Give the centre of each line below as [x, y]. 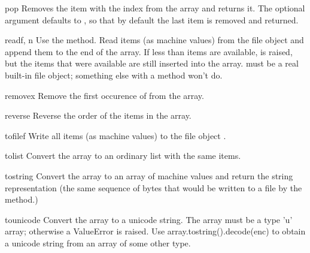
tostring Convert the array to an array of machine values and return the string [149, 175]
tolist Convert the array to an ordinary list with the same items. [123, 156]
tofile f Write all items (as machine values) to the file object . [116, 135]
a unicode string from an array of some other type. [98, 243]
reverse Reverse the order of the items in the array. [98, 115]
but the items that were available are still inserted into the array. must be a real [152, 63]
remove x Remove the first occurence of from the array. [104, 95]
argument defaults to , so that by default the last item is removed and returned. [152, 19]
